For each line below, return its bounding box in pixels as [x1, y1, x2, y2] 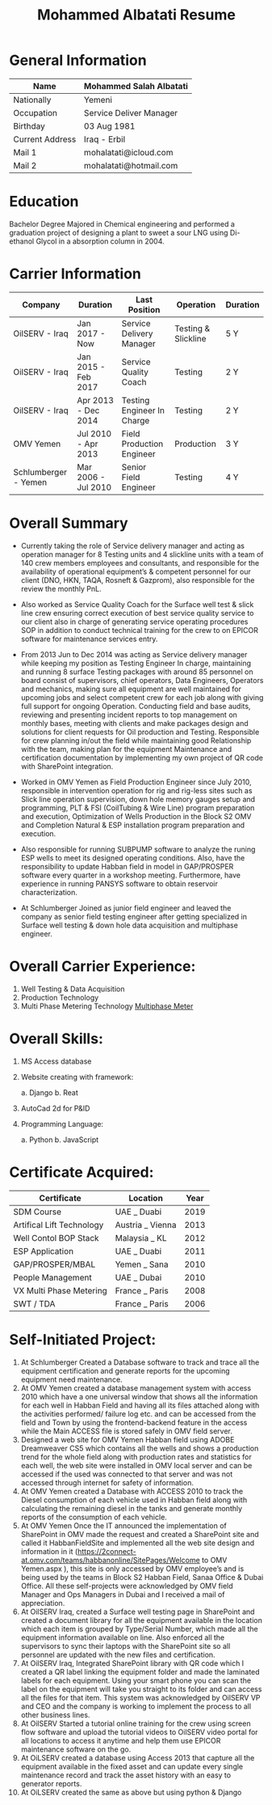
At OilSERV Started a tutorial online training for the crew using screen [20, 1718, 251, 1728]
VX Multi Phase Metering [13, 1285, 107, 1296]
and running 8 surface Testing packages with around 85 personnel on [20, 666, 253, 677]
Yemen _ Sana [115, 1259, 169, 1270]
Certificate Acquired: [9, 1163, 154, 1181]
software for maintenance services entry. [20, 634, 158, 643]
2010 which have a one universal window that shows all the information [20, 1391, 258, 1401]
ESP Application [13, 1245, 74, 1256]
